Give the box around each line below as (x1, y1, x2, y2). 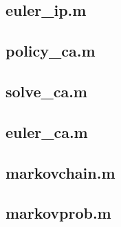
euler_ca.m (5, 121, 88, 142)
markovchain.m (5, 161, 115, 183)
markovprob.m (5, 202, 111, 224)
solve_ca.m (5, 80, 87, 101)
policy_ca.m (5, 40, 96, 61)
